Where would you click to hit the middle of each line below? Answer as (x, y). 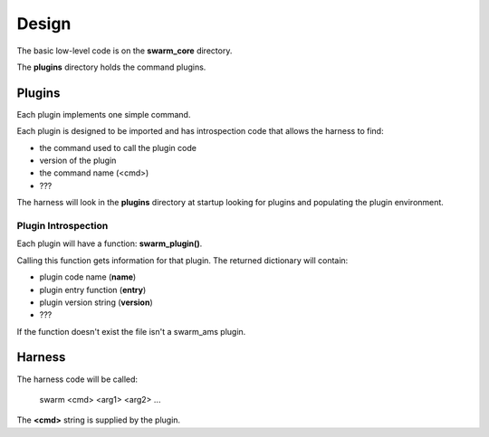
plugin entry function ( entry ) (93, 290)
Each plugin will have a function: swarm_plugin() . (110, 243)
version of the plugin (78, 161)
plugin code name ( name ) (88, 277)
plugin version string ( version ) (96, 302)
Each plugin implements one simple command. (104, 114)
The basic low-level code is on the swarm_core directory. (125, 51)
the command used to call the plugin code (118, 147)
